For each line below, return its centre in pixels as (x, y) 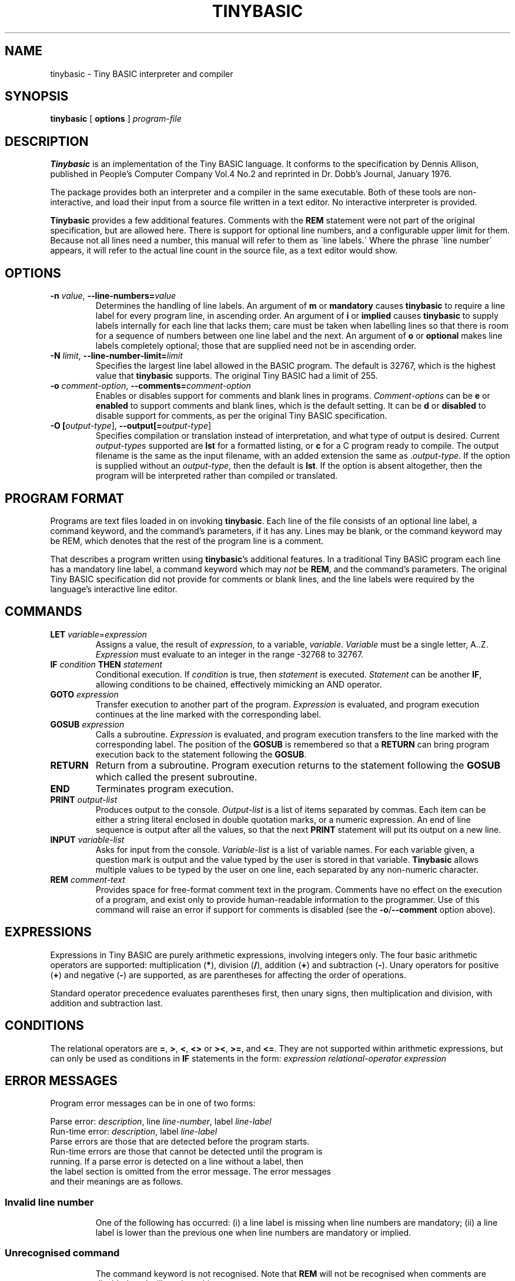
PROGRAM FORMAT (65, 498)
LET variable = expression (98, 634)
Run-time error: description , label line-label (134, 1132)
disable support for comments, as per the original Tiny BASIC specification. (241, 416)
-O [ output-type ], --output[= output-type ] (131, 426)
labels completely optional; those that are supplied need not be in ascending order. (256, 346)
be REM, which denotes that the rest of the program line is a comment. (187, 541)
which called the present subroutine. (176, 777)
